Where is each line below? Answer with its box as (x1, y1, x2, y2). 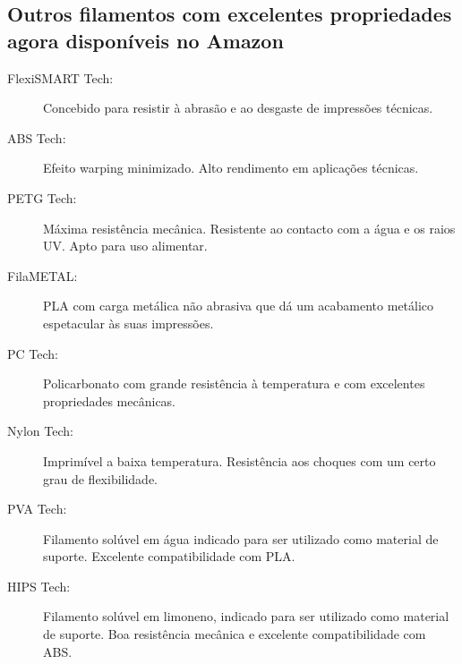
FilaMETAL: (7, 266, 78, 285)
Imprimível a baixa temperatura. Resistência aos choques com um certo (43, 451, 436, 470)
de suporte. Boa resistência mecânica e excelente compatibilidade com (43, 625, 426, 643)
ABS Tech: (7, 128, 66, 147)
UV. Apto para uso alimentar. (43, 236, 208, 255)
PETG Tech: (7, 188, 77, 207)
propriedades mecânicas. (43, 391, 176, 410)
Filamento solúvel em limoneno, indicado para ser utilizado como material (43, 607, 449, 626)
